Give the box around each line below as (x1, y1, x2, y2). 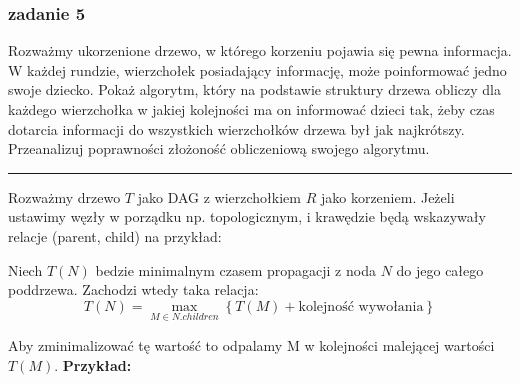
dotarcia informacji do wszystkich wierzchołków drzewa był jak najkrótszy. (8, 118, 465, 139)
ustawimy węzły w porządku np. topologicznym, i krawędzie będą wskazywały (8, 206, 486, 227)
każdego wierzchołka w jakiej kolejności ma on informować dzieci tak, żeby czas (8, 99, 495, 119)
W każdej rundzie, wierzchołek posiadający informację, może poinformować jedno (8, 59, 507, 80)
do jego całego (396, 259, 484, 280)
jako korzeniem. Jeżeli (320, 186, 455, 207)
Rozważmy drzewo (8, 186, 121, 207)
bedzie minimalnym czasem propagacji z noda (95, 259, 376, 280)
